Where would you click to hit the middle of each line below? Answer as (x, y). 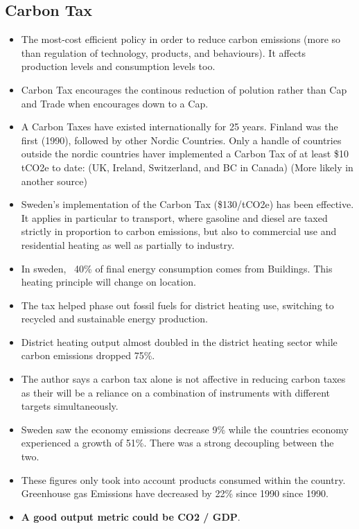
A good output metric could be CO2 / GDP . (131, 516)
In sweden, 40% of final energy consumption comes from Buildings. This (177, 268)
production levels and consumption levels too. (118, 66)
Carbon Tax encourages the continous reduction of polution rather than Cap (184, 89)
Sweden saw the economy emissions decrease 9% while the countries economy (185, 429)
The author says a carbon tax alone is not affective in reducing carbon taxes (183, 379)
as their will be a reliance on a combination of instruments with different (176, 392)
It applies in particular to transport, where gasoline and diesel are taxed (174, 217)
